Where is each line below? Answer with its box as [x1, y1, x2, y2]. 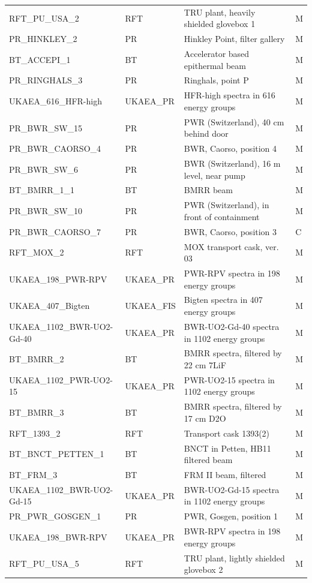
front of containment [184, 210, 260, 223]
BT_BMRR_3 [9, 406, 64, 419]
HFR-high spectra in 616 [184, 89, 275, 101]
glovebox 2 [184, 563, 223, 576]
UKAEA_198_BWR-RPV [9, 530, 107, 543]
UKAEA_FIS [125, 299, 176, 312]
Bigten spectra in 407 [184, 293, 263, 306]
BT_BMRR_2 [9, 353, 64, 365]
